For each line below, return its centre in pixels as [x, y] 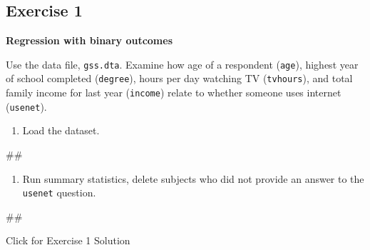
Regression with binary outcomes [89, 40]
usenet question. [59, 192]
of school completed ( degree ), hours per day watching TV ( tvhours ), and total [179, 78]
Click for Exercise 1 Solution [68, 240]
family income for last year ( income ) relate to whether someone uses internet [174, 92]
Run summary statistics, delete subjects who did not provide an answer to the [193, 178]
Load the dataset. [61, 130]
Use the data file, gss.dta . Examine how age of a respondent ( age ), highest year [182, 64]
